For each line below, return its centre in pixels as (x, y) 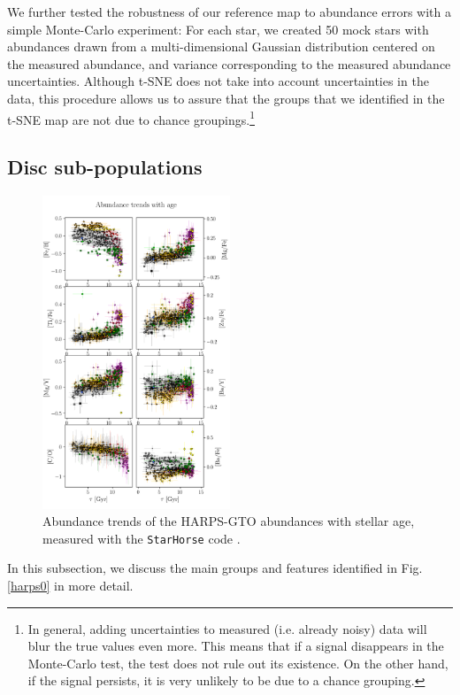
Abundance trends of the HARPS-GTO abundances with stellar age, (229, 521)
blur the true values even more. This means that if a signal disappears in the (236, 646)
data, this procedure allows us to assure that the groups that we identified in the (226, 98)
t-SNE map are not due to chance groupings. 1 (131, 118)
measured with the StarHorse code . (142, 538)
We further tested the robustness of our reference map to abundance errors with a (230, 12)
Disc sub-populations (105, 167)
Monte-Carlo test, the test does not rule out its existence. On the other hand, (238, 663)
